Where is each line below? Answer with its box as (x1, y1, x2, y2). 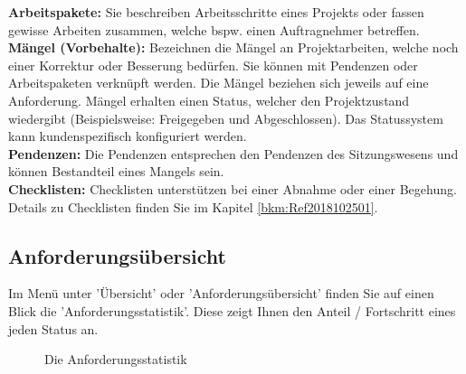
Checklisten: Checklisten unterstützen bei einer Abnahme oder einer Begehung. (8, 179, 457, 198)
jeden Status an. (8, 319, 99, 338)
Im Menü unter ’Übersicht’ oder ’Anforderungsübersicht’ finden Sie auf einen (8, 284, 434, 303)
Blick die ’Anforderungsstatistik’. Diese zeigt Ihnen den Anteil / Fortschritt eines (8, 301, 456, 320)
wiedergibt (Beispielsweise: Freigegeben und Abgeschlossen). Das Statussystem (8, 108, 443, 127)
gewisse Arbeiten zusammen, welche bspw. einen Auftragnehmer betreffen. (8, 20, 420, 39)
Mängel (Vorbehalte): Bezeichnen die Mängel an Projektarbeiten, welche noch (8, 38, 459, 57)
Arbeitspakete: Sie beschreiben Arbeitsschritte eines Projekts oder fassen (8, 3, 424, 21)
